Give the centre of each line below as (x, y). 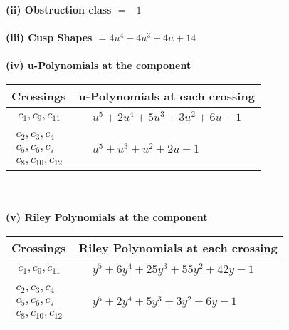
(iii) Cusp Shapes (49, 37)
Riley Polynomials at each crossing (178, 248)
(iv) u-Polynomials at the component (99, 65)
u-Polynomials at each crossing (167, 96)
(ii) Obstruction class (59, 9)
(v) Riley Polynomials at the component (107, 217)
